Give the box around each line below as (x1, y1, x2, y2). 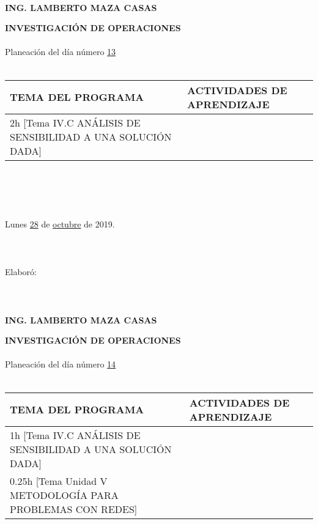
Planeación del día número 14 (5, 358, 116, 371)
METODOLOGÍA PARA (10, 487, 119, 502)
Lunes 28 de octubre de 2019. (5, 217, 115, 230)
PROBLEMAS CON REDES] (10, 501, 138, 516)
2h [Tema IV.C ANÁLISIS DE (10, 115, 141, 130)
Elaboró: (5, 265, 37, 278)
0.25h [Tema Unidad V (10, 473, 108, 488)
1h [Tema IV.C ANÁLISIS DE (10, 427, 141, 442)
